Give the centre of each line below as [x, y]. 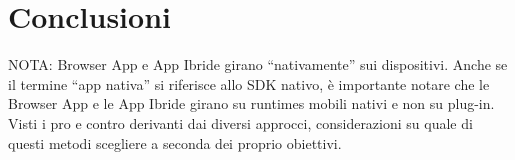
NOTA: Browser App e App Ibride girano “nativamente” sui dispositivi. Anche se [258, 64]
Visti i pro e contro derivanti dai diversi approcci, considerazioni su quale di [240, 122]
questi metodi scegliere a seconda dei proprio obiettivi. [175, 142]
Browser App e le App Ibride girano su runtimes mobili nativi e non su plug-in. [251, 103]
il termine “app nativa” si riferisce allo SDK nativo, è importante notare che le [249, 83]
